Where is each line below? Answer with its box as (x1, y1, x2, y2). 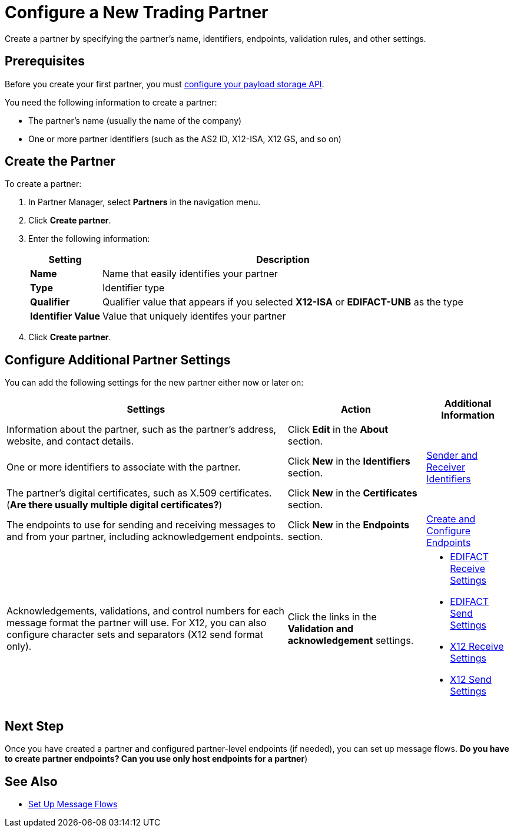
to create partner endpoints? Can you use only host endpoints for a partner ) (5, 754, 308, 764)
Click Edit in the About (287, 423, 389, 436)
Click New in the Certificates (287, 487, 417, 499)
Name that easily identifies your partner (102, 268, 278, 280)
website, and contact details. (6, 435, 134, 448)
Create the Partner (5, 154, 116, 169)
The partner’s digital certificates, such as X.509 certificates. (6, 487, 272, 499)
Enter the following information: (28, 234, 150, 244)
